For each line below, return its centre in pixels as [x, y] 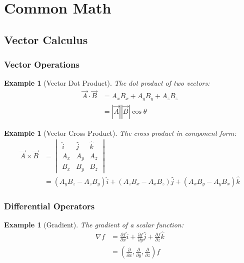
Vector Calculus [46, 39]
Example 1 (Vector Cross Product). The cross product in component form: [120, 133]
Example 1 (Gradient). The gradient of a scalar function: [94, 225]
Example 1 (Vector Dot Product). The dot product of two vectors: [107, 83]
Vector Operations [42, 64]
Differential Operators [49, 206]
